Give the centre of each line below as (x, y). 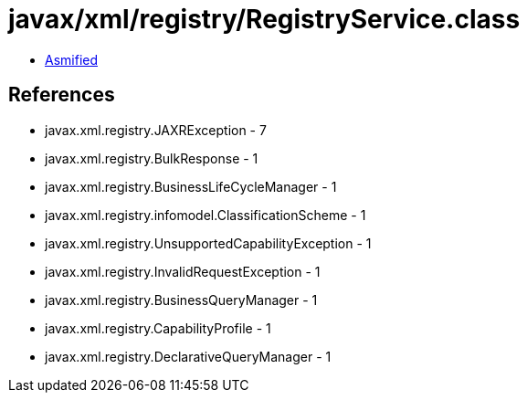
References (62, 95)
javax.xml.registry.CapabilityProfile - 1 (158, 328)
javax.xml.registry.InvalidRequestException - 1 (183, 271)
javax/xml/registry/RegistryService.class (264, 19)
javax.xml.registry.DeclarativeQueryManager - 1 (188, 356)
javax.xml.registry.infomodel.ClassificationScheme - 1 (206, 215)
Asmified (72, 59)
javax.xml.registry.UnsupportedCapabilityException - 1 (208, 243)
